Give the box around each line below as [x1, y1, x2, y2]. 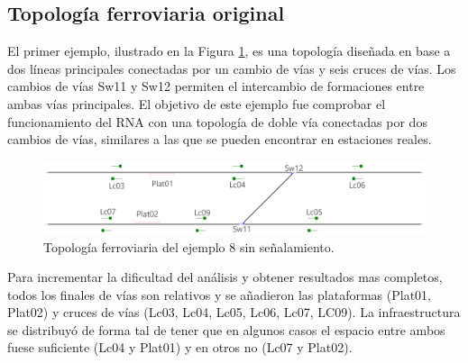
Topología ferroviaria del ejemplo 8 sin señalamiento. [43, 237, 335, 256]
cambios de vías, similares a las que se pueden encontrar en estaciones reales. [7, 130, 432, 149]
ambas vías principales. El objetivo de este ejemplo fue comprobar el [7, 94, 386, 113]
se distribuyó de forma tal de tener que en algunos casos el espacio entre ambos [7, 320, 445, 339]
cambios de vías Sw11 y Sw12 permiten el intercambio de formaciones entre [7, 77, 425, 95]
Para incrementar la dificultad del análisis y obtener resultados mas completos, [7, 268, 443, 286]
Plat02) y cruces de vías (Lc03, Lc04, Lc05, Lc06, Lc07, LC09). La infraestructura [7, 303, 461, 322]
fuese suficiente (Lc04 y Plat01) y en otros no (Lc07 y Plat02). [7, 338, 353, 357]
